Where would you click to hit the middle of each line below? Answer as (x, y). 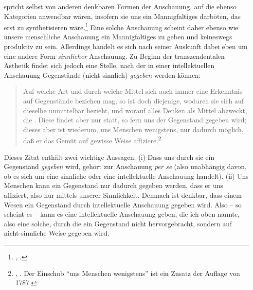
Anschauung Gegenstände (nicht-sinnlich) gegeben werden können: (102, 75)
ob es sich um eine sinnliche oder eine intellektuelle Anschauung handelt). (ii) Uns (126, 176)
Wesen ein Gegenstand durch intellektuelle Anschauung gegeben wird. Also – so (123, 204)
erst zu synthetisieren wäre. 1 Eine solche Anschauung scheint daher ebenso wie (121, 26)
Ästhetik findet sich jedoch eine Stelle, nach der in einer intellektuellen (109, 65)
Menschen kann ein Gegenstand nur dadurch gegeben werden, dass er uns (114, 185)
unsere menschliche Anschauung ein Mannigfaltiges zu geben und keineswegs (118, 37)
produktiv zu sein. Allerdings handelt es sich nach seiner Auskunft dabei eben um (126, 46)
